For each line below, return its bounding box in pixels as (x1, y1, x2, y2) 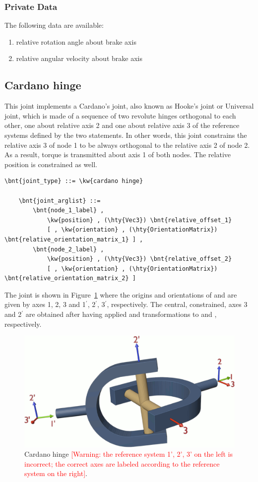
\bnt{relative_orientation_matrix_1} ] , (4, 236, 143, 243)
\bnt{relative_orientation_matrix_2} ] (4, 275, 136, 282)
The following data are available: (4, 20, 104, 30)
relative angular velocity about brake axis (16, 53, 142, 63)
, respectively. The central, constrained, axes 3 (107, 299, 248, 309)
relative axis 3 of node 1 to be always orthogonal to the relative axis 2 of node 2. (4, 139, 250, 150)
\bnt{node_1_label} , (33, 207, 104, 214)
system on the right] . (24, 468, 87, 479)
